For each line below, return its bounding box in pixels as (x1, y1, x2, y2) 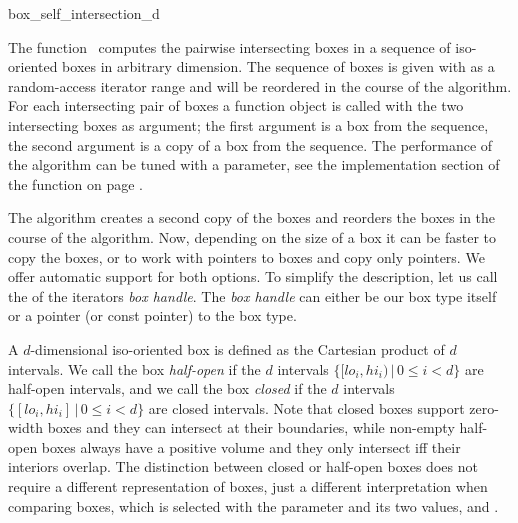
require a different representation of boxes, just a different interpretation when (8, 476, 488, 497)
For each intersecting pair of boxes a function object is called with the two (8, 95, 464, 116)
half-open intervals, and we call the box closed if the (8, 378, 327, 399)
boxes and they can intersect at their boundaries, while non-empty (47, 417, 455, 438)
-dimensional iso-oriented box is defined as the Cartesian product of (30, 338, 445, 359)
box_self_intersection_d (8, 3, 160, 23)
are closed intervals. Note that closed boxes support (148, 397, 465, 418)
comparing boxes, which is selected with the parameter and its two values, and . (8, 495, 499, 516)
